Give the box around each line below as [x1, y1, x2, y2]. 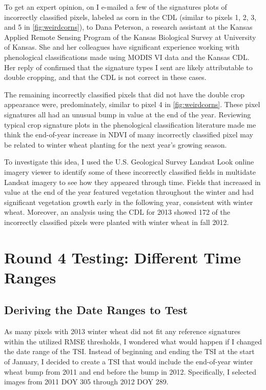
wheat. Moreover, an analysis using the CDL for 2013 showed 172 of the [4, 207, 231, 217]
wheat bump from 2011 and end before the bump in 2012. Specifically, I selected [4, 366, 257, 377]
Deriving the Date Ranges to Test [4, 302, 188, 318]
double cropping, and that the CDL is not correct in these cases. [4, 72, 207, 83]
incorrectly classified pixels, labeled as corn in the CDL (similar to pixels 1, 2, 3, [4, 11, 257, 22]
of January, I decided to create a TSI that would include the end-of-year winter [4, 356, 253, 367]
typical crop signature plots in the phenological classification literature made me [4, 119, 256, 130]
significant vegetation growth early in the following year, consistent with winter [4, 196, 253, 207]
